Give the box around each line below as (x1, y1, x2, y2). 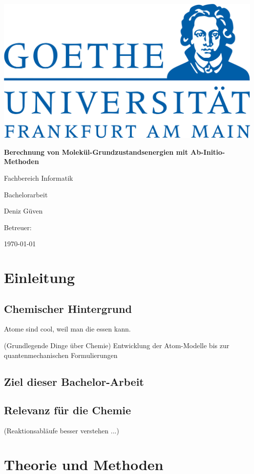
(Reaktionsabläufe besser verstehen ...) (4, 426, 119, 436)
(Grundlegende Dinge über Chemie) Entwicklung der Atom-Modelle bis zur (4, 340, 230, 351)
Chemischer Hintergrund (4, 301, 132, 316)
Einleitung (4, 267, 75, 287)
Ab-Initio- (190, 146, 225, 157)
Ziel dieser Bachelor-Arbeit (4, 374, 144, 389)
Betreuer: (4, 222, 32, 232)
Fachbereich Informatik (4, 172, 73, 183)
